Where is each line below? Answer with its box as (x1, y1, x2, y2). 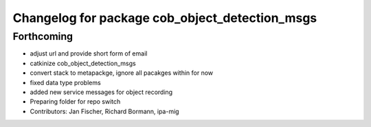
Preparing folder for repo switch (30, 97, 121, 106)
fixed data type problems (30, 78, 101, 86)
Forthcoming (12, 30, 74, 43)
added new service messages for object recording (30, 88, 173, 96)
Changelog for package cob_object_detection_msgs (12, 10, 317, 25)
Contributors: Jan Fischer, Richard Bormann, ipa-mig (30, 107, 179, 115)
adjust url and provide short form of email (30, 49, 148, 58)
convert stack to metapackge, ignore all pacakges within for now (30, 69, 214, 77)
